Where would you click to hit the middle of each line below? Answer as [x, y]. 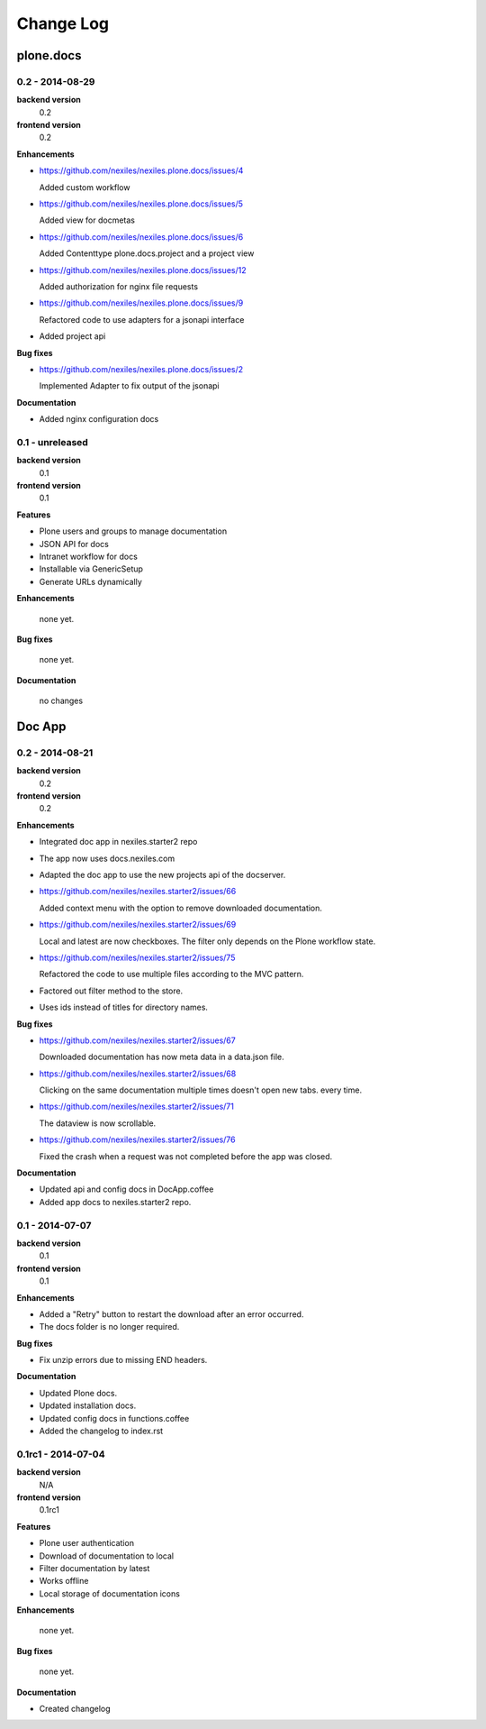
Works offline [64, 1581]
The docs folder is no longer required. [109, 1327]
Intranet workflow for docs [89, 556]
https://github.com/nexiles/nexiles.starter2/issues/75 [137, 957]
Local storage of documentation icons [109, 1593]
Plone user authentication [87, 1543]
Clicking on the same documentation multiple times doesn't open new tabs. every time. [201, 1090]
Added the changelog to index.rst [101, 1431]
